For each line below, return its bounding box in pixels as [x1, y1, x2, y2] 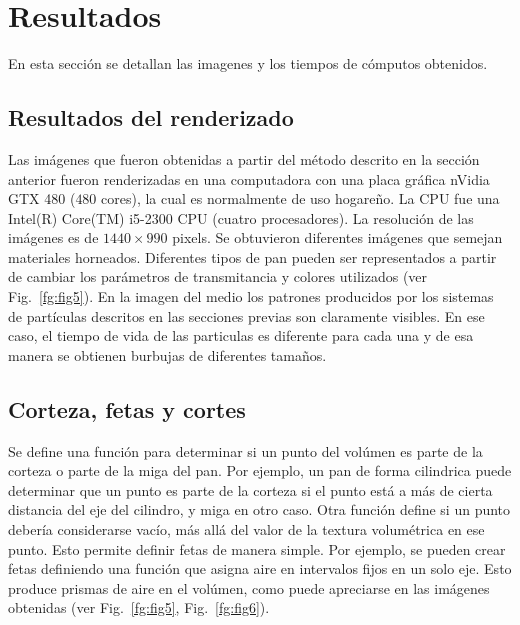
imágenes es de [8, 227, 99, 248]
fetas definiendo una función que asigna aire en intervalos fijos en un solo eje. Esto [8, 558, 512, 579]
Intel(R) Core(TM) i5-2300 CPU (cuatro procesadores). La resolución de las [8, 207, 474, 228]
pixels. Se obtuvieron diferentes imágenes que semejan [172, 227, 503, 248]
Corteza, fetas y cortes [8, 393, 246, 424]
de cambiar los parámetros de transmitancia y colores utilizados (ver [8, 266, 428, 287]
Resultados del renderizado [8, 102, 294, 133]
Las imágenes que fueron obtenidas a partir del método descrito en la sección [8, 148, 480, 169]
